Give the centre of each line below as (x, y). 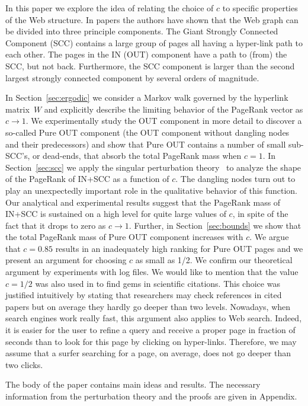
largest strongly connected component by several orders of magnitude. (132, 77)
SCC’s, (18, 156)
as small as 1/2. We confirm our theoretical (214, 260)
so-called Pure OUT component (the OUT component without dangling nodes (147, 132)
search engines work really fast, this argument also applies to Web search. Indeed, (154, 318)
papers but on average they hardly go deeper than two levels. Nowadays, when (148, 306)
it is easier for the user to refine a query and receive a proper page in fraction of (150, 330)
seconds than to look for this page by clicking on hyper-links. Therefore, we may (151, 341)
